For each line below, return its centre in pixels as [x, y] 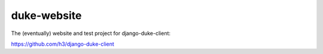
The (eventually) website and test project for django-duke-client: [91, 33]
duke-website [46, 15]
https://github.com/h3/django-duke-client [63, 44]
